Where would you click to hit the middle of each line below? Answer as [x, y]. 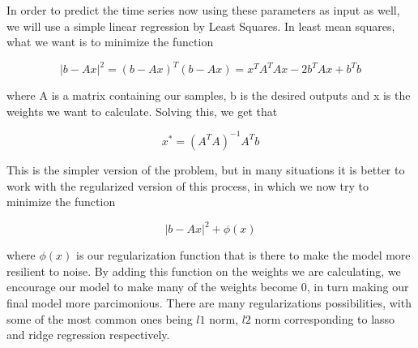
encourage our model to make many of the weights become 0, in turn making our [208, 287]
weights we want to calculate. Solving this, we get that [142, 111]
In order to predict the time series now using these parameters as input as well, [203, 10]
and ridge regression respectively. [88, 335]
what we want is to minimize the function [110, 42]
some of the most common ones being [100, 318]
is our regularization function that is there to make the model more [243, 255]
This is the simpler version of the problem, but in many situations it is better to [206, 169]
